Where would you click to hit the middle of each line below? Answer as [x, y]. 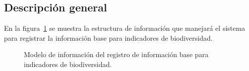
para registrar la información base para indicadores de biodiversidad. [108, 37]
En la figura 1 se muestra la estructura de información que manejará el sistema [125, 28]
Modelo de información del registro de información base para [116, 54]
